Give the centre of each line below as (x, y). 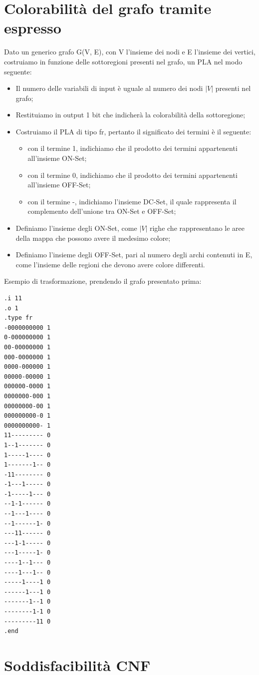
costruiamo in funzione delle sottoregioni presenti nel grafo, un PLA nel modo (123, 61)
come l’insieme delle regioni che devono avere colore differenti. (110, 264)
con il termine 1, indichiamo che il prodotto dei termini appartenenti (132, 148)
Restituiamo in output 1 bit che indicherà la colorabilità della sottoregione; (130, 115)
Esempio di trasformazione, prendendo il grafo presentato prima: (103, 281)
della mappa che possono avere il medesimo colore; (93, 238)
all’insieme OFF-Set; (59, 185)
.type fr (18, 318)
